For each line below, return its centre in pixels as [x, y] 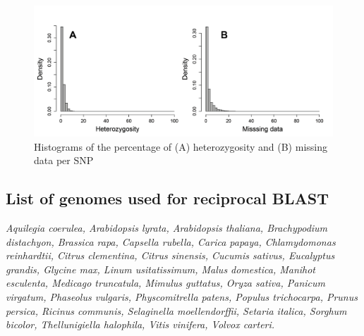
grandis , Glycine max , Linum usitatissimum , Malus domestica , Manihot [161, 269]
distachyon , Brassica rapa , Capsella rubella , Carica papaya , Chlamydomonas [171, 241]
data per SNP [64, 160]
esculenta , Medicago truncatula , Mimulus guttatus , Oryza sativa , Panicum [165, 283]
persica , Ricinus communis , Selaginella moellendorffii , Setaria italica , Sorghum [176, 310]
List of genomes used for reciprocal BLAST [167, 198]
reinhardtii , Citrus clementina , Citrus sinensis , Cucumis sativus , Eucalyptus [170, 255]
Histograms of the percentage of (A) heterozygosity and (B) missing [181, 146]
